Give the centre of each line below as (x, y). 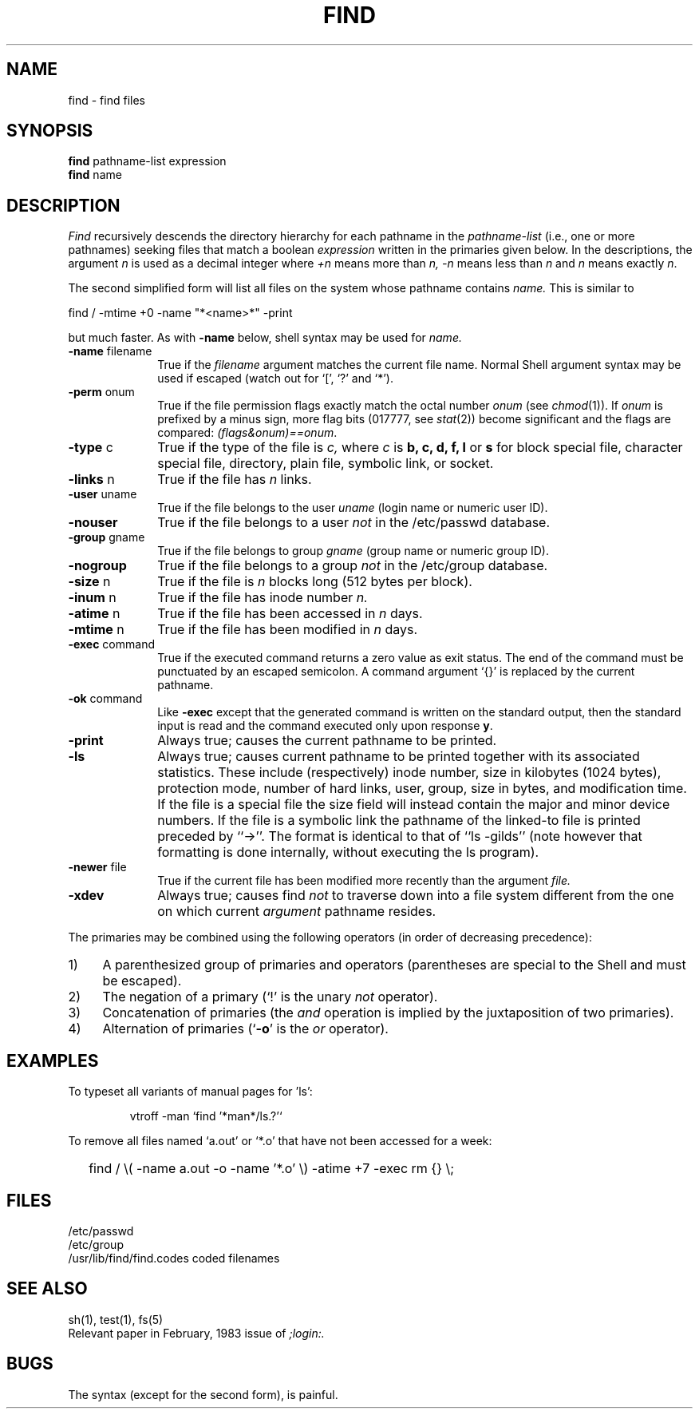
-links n (91, 480)
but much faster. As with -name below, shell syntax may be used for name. (265, 338)
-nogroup (97, 566)
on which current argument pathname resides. (297, 912)
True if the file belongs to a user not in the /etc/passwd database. (354, 523)
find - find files (107, 100)
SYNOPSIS (50, 131)
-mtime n (96, 630)
